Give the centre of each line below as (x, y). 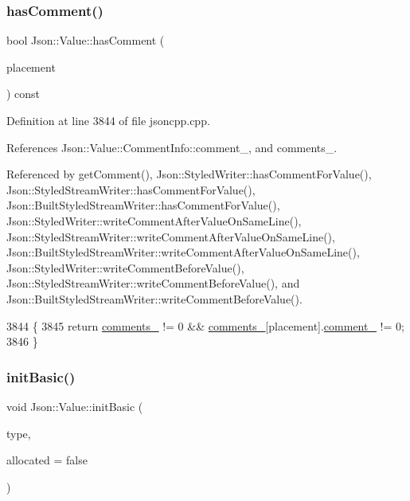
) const (23, 94)
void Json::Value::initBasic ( (75, 406)
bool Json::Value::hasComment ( (86, 40)
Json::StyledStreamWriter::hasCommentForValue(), (131, 189)
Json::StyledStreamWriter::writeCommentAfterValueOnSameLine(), (171, 236)
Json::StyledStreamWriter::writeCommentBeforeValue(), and (153, 283)
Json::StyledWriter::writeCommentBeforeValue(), (125, 267)
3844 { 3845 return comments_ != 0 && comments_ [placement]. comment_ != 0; (205, 325)
